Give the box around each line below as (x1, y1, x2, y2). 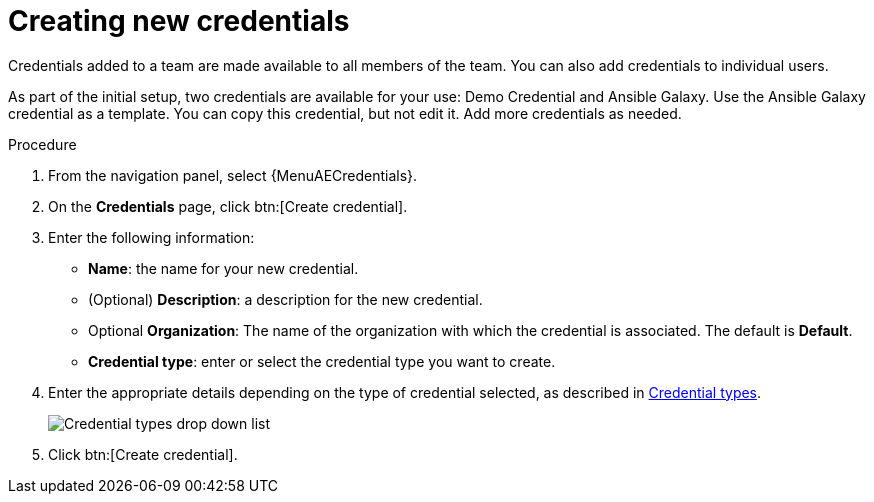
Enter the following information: (48, 228, 255, 246)
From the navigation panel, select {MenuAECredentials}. (48, 166, 418, 184)
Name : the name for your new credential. (88, 259, 359, 277)
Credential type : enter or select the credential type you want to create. (88, 352, 556, 370)
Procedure (8, 135, 77, 153)
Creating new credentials (8, 4, 350, 38)
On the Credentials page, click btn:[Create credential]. (48, 197, 408, 215)
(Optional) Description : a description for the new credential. (88, 290, 483, 308)
